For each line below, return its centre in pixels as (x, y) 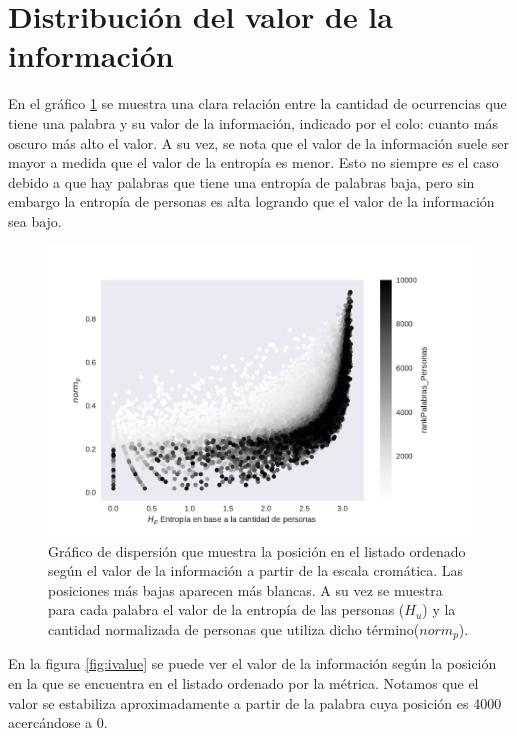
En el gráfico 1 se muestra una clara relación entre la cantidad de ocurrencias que (257, 103)
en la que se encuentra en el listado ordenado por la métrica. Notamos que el (243, 682)
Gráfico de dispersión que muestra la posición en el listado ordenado (257, 550)
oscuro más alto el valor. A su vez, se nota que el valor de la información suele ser (259, 142)
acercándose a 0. (58, 722)
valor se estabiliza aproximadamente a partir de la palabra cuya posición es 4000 (255, 702)
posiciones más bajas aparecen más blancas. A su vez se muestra (245, 589)
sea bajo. (35, 220)
